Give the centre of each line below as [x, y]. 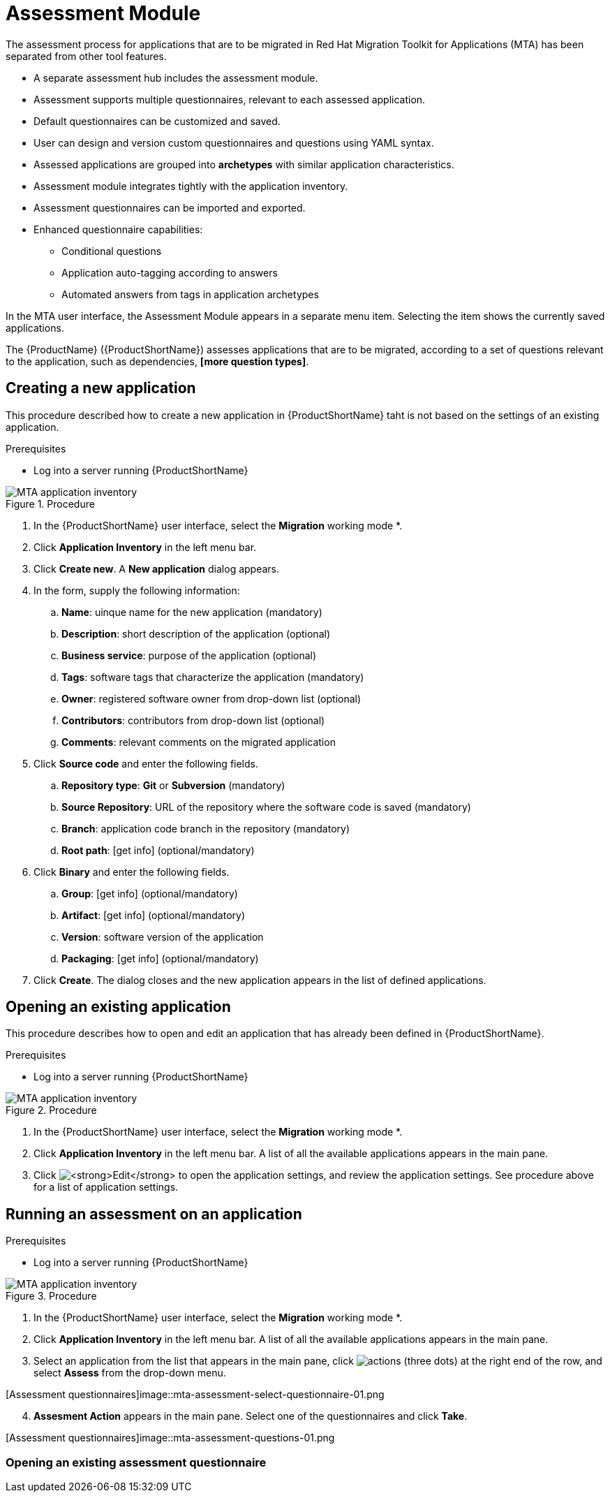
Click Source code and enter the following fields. [146, 763]
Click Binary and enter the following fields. [132, 872]
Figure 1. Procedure [50, 504]
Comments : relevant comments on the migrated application [199, 742]
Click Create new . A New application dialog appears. [157, 568]
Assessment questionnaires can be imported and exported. [170, 207]
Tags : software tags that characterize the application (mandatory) [213, 677]
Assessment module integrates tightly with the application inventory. [191, 186]
